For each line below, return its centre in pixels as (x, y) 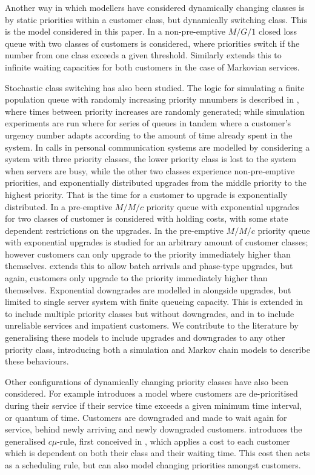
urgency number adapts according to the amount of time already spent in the (149, 135)
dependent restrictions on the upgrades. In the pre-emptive (114, 230)
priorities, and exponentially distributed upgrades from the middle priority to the (156, 183)
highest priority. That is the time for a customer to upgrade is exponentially (146, 194)
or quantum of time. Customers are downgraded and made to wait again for (146, 417)
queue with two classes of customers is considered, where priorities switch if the (152, 43)
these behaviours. (37, 361)
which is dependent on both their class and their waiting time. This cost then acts (157, 453)
